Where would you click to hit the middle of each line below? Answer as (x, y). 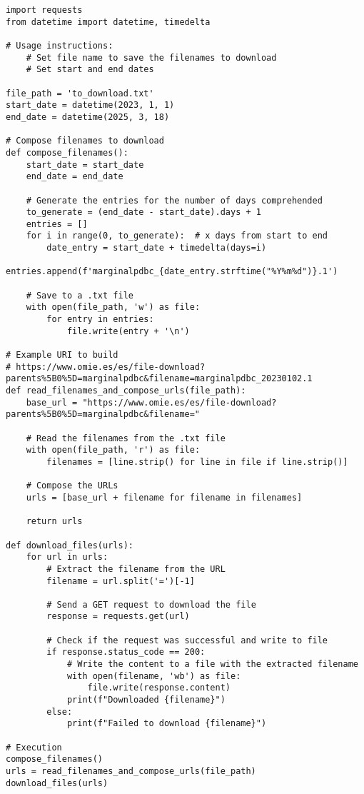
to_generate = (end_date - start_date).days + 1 (143, 212)
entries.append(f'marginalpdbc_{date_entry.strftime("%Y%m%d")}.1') (172, 272)
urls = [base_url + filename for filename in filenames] (164, 497)
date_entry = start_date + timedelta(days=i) (157, 248)
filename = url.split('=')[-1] (121, 581)
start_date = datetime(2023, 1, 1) (90, 105)
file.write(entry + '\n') (128, 331)
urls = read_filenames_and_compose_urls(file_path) (131, 771)
